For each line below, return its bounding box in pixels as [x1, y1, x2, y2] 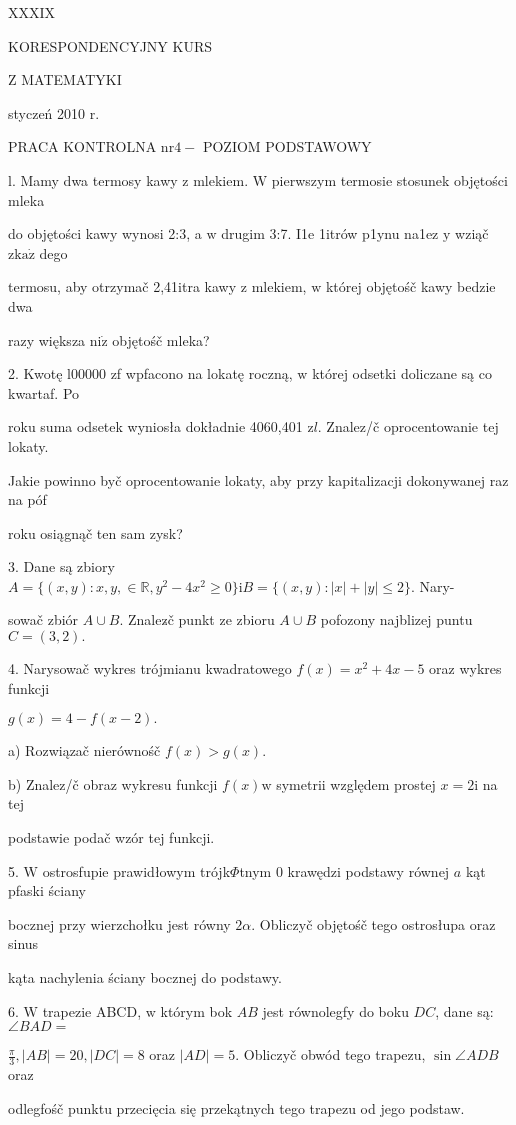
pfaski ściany [8, 880, 86, 901]
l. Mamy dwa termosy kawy [8, 169, 178, 190]
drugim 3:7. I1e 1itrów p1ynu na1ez [221, 223, 439, 244]
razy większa [8, 329, 86, 350]
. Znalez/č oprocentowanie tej [317, 416, 499, 437]
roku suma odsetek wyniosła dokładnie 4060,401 [8, 416, 303, 437]
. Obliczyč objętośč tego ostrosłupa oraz [251, 913, 496, 934]
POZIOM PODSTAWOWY [202, 136, 372, 157]
